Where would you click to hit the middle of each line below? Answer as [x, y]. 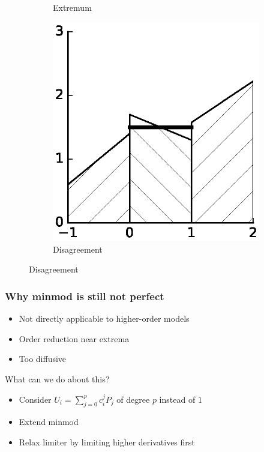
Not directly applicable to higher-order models [104, 318]
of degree [133, 399]
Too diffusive [43, 359]
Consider [35, 399]
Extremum [72, 7]
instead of [177, 399]
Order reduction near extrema [74, 338]
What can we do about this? [57, 378]
